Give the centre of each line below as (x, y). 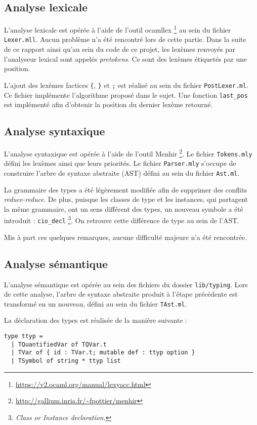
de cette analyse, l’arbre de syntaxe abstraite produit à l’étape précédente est (121, 294)
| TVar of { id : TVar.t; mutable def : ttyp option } (103, 353)
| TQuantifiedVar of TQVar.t (59, 344)
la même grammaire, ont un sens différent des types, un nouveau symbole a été (124, 209)
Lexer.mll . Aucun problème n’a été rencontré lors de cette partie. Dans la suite (125, 39)
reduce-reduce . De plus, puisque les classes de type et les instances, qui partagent (126, 199)
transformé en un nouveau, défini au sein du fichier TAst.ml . (96, 303)
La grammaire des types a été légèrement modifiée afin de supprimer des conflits (126, 189)
